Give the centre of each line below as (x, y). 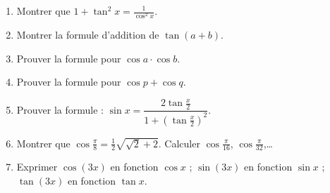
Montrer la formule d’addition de (88, 35)
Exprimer (37, 167)
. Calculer (179, 143)
